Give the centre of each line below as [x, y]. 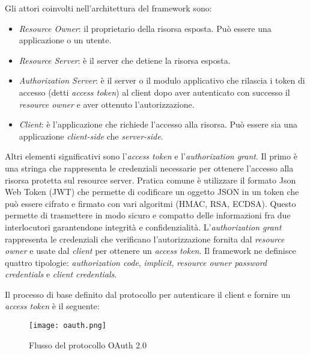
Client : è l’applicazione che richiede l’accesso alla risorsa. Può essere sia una [158, 124]
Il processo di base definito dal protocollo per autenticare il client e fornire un [148, 294]
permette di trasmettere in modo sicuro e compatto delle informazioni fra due [148, 215]
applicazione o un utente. [65, 40]
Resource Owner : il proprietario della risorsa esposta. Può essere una [145, 28]
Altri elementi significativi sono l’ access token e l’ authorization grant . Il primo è [151, 156]
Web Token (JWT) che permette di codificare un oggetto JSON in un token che [152, 192]
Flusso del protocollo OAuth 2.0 [88, 344]
